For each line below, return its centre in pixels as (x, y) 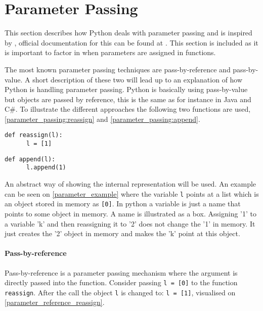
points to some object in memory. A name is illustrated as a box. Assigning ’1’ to (130, 213)
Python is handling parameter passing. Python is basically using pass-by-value (126, 89)
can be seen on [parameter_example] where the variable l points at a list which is (132, 193)
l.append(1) (46, 168)
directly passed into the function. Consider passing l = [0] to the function (121, 282)
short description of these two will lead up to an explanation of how (138, 79)
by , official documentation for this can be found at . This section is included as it (131, 42)
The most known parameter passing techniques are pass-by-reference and (118, 69)
